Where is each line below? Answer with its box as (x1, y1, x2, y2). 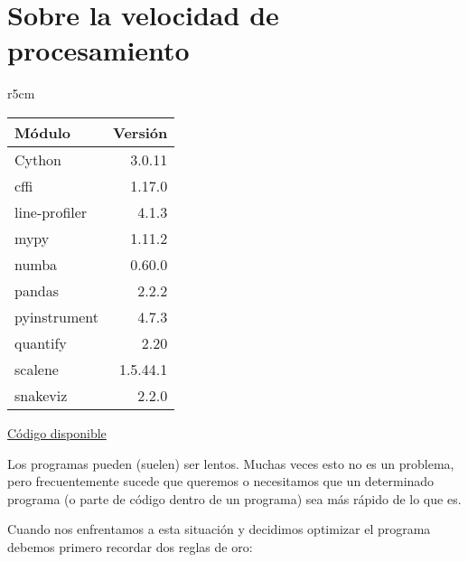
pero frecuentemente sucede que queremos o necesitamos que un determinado (7, 472, 435, 491)
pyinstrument (14, 305, 99, 327)
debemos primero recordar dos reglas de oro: (7, 537, 253, 556)
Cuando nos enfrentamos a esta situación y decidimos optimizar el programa (7, 520, 431, 539)
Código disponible (7, 423, 107, 442)
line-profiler (14, 201, 88, 222)
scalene (14, 358, 59, 379)
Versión (113, 121, 168, 143)
